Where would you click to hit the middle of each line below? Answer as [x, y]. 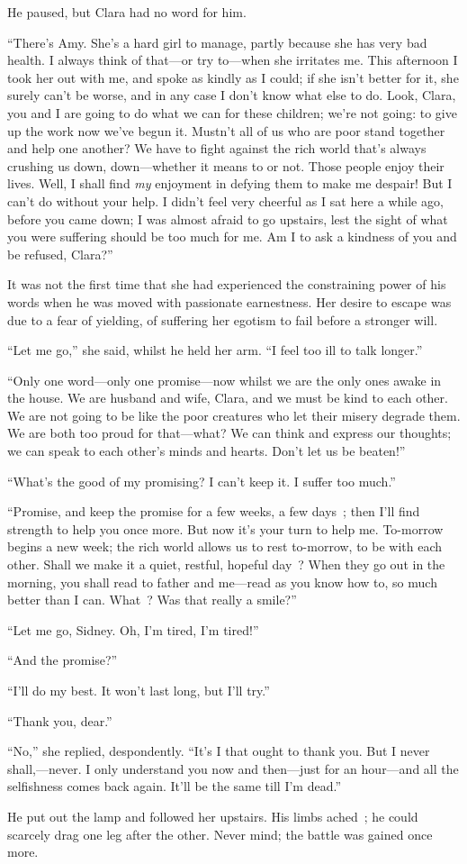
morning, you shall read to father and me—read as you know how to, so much [222, 582]
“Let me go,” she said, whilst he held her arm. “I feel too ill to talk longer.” [215, 350]
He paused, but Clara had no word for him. [127, 12]
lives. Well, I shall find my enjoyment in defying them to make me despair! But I [230, 183]
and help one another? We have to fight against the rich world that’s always [217, 148]
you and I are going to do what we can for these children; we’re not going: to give [232, 112]
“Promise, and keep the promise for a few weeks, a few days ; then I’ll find [214, 511]
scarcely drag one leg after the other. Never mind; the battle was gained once [220, 834]
